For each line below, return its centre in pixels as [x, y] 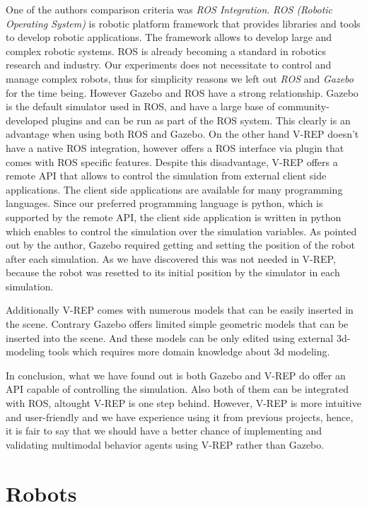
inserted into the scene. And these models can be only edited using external [170, 337]
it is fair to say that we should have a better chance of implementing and [164, 431]
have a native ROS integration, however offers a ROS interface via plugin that [175, 147]
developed [27, 120]
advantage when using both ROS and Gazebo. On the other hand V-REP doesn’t [182, 134]
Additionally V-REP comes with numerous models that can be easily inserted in [180, 310]
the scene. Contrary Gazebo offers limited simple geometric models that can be [177, 324]
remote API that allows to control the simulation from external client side [166, 176]
